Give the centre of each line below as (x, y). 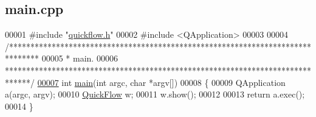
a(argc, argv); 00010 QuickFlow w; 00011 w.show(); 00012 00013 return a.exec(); (155, 94)
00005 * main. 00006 (80, 58)
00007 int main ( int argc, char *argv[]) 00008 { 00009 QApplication (161, 82)
